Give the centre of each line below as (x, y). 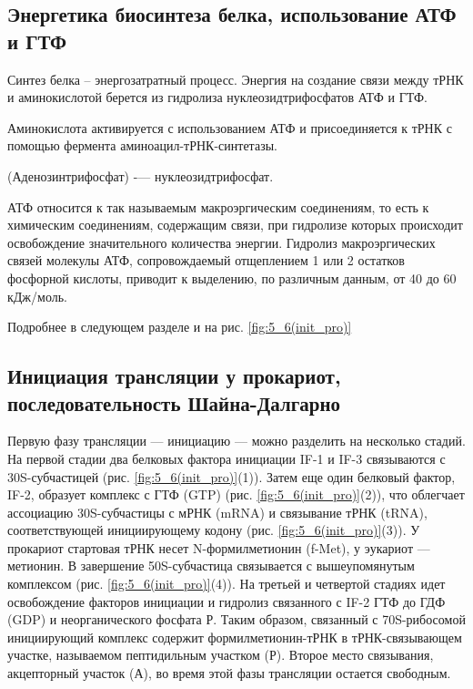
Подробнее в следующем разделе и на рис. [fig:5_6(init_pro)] (180, 327)
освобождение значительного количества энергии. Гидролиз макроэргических (221, 242)
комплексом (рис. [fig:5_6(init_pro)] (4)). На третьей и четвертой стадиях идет (226, 584)
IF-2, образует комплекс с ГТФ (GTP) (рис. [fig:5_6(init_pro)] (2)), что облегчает (236, 494)
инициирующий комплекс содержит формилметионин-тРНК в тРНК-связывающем (235, 637)
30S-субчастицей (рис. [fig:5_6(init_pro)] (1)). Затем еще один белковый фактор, (231, 476)
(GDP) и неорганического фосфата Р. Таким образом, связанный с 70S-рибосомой (236, 619)
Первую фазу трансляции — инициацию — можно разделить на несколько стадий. (236, 441)
